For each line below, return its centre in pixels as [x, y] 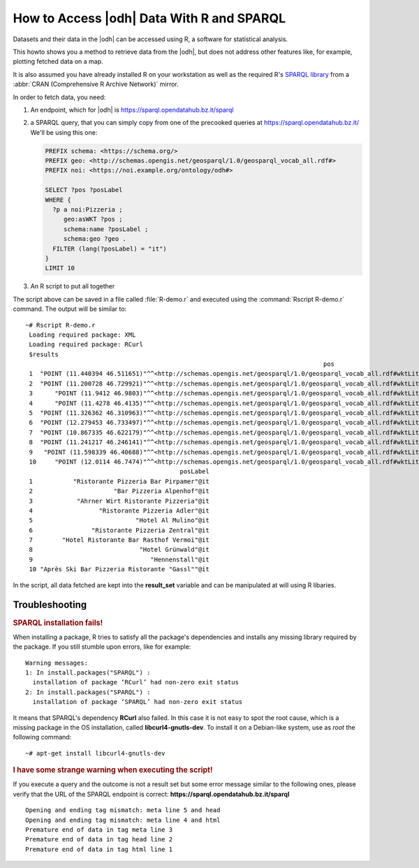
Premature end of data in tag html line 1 [99, 849]
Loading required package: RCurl [86, 345]
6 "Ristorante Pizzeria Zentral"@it [119, 530]
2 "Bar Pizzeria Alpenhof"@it [119, 491]
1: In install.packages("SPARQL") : [88, 673]
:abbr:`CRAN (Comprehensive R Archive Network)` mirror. [96, 84]
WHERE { [58, 200]
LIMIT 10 [60, 268]
